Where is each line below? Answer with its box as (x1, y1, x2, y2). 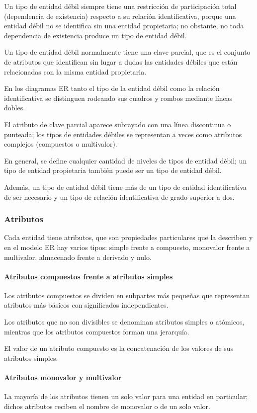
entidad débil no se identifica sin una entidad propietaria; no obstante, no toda (4, 20, 244, 31)
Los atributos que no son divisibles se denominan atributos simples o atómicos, (4, 317, 245, 327)
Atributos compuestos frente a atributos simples (4, 271, 173, 281)
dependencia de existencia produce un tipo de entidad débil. (4, 30, 187, 40)
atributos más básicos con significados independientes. (4, 300, 169, 310)
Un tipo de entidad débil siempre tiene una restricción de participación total (4, 1, 237, 11)
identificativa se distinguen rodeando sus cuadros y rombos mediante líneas (4, 92, 233, 103)
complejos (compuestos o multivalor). (4, 139, 117, 149)
